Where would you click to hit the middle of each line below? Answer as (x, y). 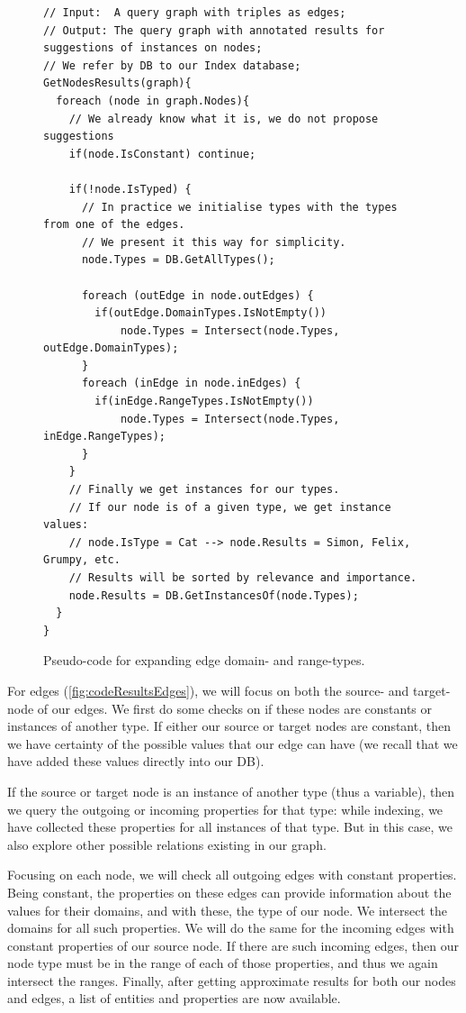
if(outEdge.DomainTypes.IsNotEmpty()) (211, 313)
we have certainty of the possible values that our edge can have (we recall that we (233, 743)
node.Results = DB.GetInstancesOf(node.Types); (214, 595)
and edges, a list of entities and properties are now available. (174, 998)
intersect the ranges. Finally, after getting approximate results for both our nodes (232, 980)
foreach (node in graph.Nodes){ (153, 100)
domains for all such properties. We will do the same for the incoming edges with (231, 928)
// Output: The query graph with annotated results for (214, 30)
